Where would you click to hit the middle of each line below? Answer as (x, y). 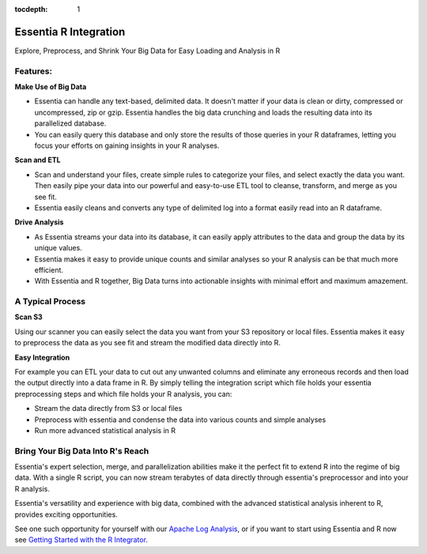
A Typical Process (50, 302)
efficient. (49, 269)
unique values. (58, 248)
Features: (34, 71)
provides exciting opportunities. (66, 514)
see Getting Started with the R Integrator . (81, 540)
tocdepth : (31, 9)
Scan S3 (28, 317)
